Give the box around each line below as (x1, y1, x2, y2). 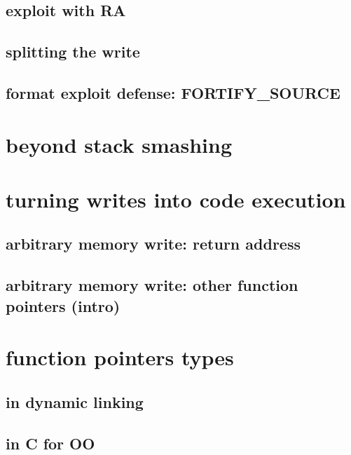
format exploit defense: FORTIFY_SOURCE (6, 81, 340, 103)
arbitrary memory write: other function (6, 274, 298, 296)
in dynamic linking (6, 391, 144, 412)
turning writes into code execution (6, 184, 346, 213)
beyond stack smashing (6, 130, 232, 158)
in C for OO (6, 432, 95, 454)
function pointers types (6, 343, 234, 372)
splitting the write (6, 41, 140, 62)
